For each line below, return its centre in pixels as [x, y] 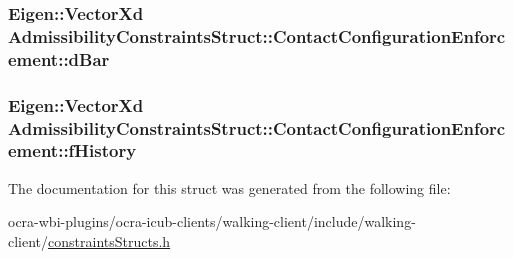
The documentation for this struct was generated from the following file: [229, 187]
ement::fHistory [72, 150]
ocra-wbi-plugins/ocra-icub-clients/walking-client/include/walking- [212, 221]
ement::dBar [59, 58]
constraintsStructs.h [109, 240]
